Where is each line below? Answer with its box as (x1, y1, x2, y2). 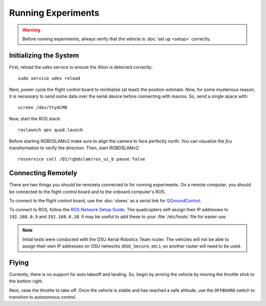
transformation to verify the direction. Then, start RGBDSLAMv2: (9, 145, 140, 151)
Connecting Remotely (9, 169, 77, 177)
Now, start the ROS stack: (9, 115, 62, 121)
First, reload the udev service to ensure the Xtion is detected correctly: (9, 64, 153, 70)
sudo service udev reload (18, 76, 81, 81)
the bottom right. (9, 278, 43, 284)
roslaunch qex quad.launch (18, 127, 83, 133)
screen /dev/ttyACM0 (18, 105, 67, 111)
